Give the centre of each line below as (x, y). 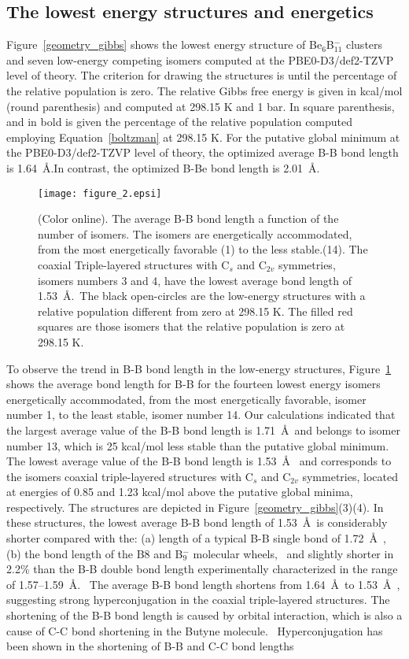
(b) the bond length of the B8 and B (95, 553)
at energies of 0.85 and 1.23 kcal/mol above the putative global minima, (180, 492)
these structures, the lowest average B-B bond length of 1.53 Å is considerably (197, 522)
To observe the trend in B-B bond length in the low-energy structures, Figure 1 (199, 368)
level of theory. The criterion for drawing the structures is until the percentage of (202, 75)
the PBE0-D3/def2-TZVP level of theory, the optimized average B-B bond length (203, 152)
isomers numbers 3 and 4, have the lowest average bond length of (195, 280)
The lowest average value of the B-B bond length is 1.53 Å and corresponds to (199, 461)
